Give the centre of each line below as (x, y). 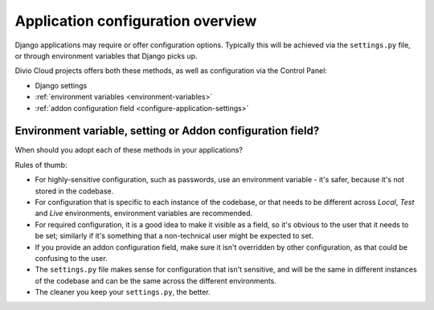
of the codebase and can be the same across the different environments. (156, 280)
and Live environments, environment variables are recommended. (144, 214)
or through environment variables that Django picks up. (106, 55)
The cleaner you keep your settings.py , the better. (123, 292)
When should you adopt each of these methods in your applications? (129, 150)
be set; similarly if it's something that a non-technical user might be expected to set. (174, 236)
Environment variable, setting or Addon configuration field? (167, 131)
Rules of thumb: (41, 165)
